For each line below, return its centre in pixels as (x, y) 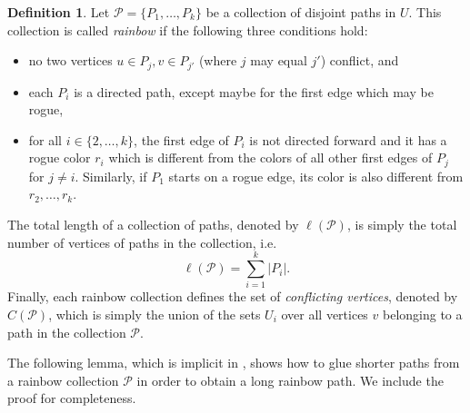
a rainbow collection (63, 380)
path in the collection (67, 332)
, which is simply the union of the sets (155, 314)
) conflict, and (360, 60)
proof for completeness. (72, 398)
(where (218, 60)
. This (425, 12)
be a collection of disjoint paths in (301, 12)
